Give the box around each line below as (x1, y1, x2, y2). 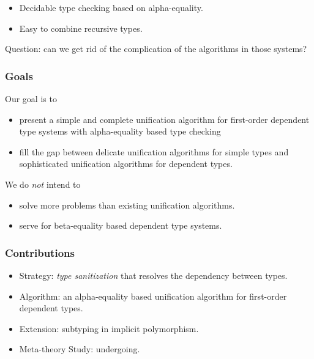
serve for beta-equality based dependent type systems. (19, 219, 222, 232)
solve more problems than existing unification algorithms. (19, 198, 235, 211)
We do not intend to (5, 177, 81, 190)
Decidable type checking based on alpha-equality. (19, 1, 203, 13)
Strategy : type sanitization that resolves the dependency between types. (19, 268, 288, 281)
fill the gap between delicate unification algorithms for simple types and (19, 145, 289, 158)
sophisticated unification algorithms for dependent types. (19, 157, 233, 170)
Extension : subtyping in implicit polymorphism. (19, 322, 199, 335)
